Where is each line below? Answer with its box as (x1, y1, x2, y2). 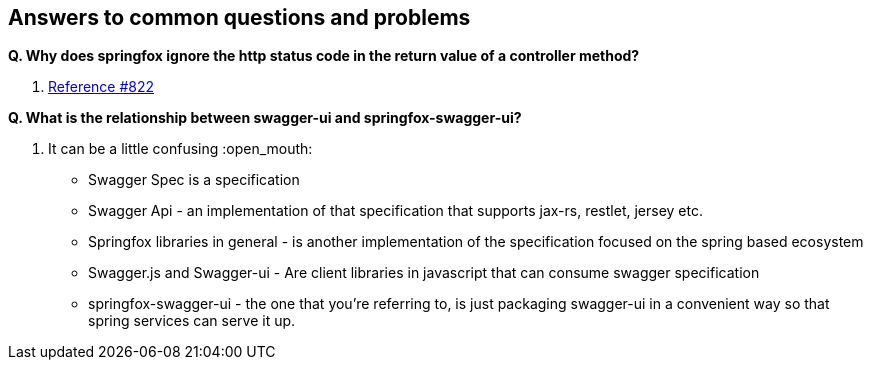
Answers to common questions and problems (8, 5, 471, 30)
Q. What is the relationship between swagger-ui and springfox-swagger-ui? (8, 109, 522, 127)
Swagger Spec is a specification (88, 171, 300, 189)
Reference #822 (48, 78, 155, 96)
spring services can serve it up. (88, 312, 296, 330)
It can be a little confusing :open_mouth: (48, 140, 313, 158)
